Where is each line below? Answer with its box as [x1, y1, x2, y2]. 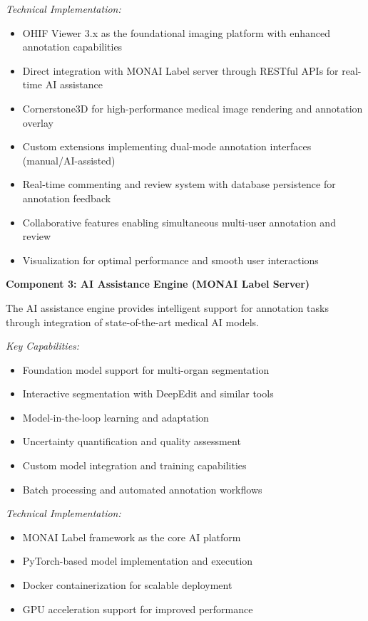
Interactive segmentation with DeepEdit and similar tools [22, 386, 274, 401]
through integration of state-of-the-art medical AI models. [6, 314, 259, 329]
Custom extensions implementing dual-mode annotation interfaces [22, 139, 312, 154]
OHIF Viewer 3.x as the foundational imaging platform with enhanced [22, 25, 331, 40]
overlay [22, 115, 54, 130]
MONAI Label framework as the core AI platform [22, 529, 241, 544]
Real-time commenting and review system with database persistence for [22, 177, 336, 192]
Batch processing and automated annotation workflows [22, 481, 262, 496]
